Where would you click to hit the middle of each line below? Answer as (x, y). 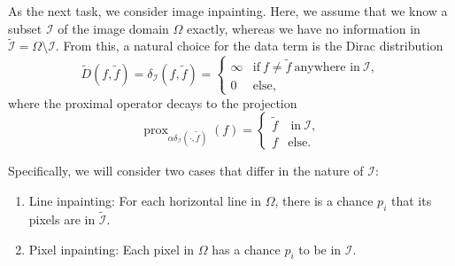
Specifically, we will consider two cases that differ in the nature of (186, 171)
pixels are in (62, 219)
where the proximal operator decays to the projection (153, 102)
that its (411, 200)
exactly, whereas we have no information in (304, 28)
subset (25, 28)
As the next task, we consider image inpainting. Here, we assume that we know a (228, 11)
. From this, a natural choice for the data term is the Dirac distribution (249, 46)
